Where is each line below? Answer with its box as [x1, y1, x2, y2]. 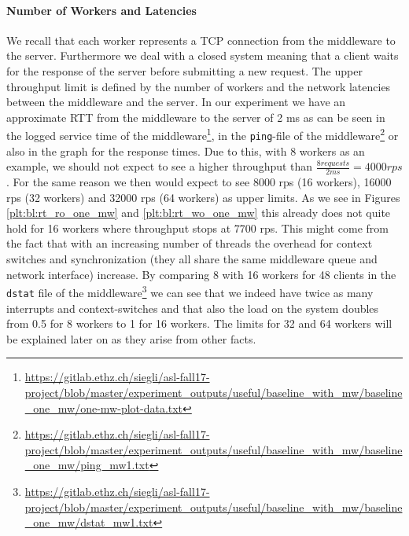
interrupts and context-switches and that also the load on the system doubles [6, 299, 379, 316]
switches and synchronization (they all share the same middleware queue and [6, 251, 378, 267]
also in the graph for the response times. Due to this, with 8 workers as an [6, 142, 365, 159]
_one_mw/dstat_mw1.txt [24, 514, 153, 530]
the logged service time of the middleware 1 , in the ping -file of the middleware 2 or [6, 125, 399, 144]
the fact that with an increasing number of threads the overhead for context [6, 235, 373, 251]
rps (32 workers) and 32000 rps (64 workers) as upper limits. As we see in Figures [6, 189, 400, 205]
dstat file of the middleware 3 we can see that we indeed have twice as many [6, 282, 374, 300]
